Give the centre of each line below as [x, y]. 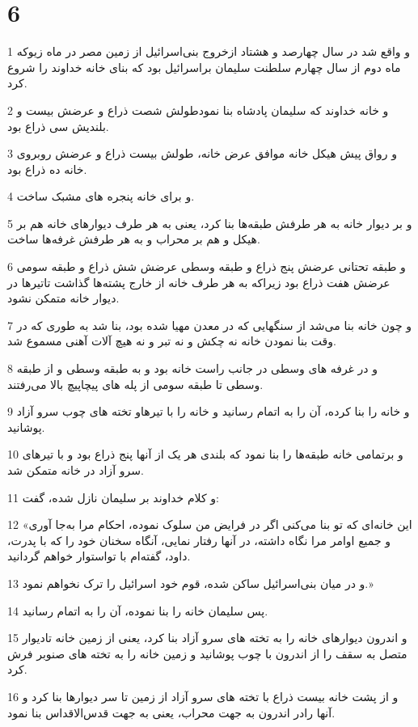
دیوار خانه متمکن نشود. [63, 298]
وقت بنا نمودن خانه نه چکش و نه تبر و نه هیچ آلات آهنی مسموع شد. [172, 341]
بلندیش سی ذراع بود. [58, 126]
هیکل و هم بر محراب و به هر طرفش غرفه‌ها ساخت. [134, 239]
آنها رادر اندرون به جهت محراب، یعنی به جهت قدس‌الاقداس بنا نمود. [171, 712]
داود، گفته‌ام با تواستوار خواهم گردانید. [99, 556]
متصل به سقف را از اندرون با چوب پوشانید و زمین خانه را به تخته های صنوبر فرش [207, 653]
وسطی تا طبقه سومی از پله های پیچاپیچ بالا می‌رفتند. [135, 384]
